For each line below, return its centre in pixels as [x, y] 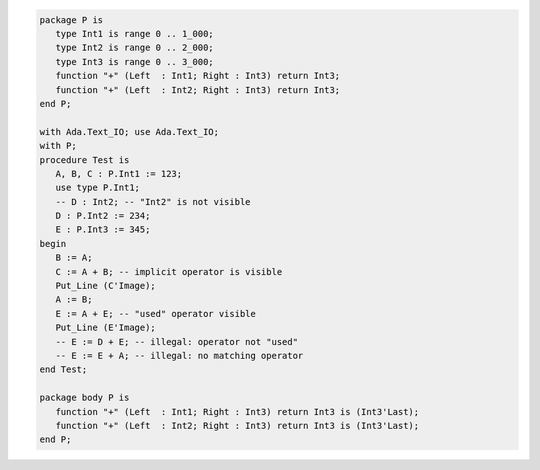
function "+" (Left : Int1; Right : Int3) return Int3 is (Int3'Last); [237, 411]
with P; [58, 146]
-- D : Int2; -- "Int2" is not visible [153, 201]
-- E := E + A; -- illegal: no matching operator [179, 355]
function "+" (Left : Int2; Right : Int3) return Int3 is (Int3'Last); [237, 425]
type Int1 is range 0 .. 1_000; [134, 33]
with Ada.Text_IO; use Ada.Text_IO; [129, 131]
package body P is [84, 398]
